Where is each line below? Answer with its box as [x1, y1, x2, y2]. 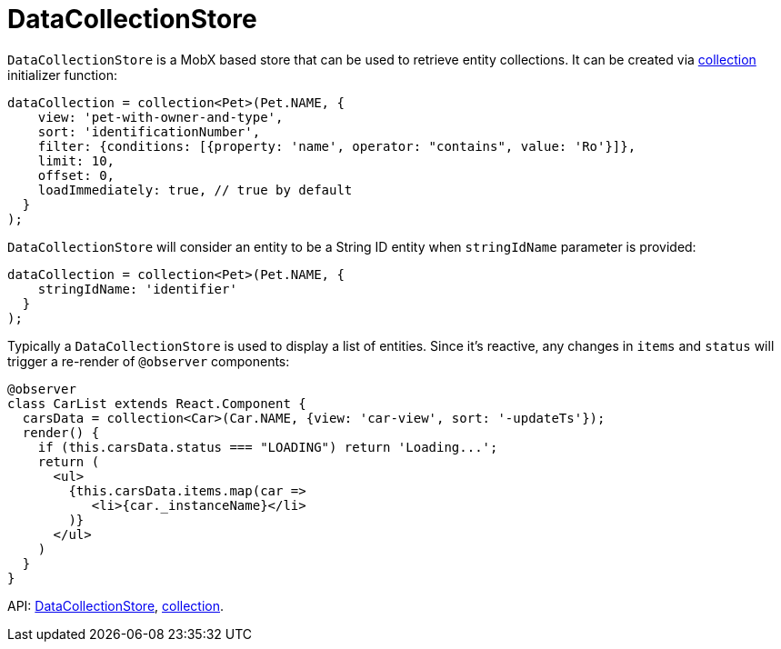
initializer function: [7, 66, 117, 83]
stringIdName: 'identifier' [37, 281, 237, 296]
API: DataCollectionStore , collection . [7, 597, 225, 614]
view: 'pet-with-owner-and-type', [37, 109, 284, 125]
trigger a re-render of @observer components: [7, 353, 290, 369]
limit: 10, [37, 153, 115, 168]
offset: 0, [37, 167, 115, 183]
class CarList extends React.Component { [7, 395, 306, 411]
